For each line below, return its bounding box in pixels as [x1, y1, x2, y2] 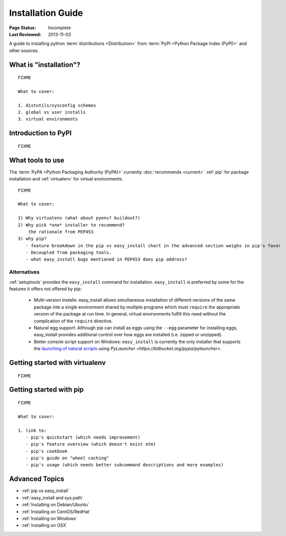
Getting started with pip [9, 386, 84, 394]
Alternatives [9, 268, 40, 275]
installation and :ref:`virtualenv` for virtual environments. [9, 176, 123, 182]
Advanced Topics [9, 475, 64, 483]
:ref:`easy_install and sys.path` [21, 494, 83, 500]
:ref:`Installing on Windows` [21, 515, 78, 521]
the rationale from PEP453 [28, 229, 94, 234]
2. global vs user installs [18, 109, 86, 115]
